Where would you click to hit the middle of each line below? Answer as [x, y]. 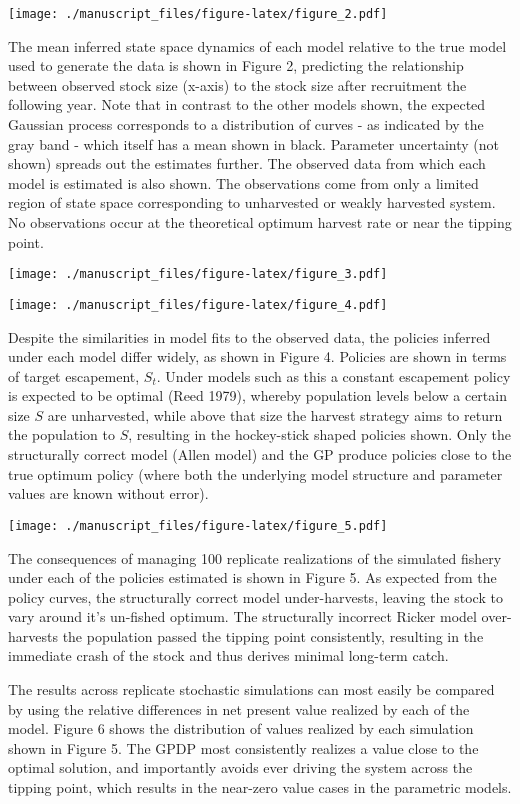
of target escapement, [74, 375]
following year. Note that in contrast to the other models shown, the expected [247, 104]
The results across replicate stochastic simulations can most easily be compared [251, 689]
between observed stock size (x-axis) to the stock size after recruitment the [237, 84]
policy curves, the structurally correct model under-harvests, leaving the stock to [255, 596]
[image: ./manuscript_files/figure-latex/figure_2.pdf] [198, 14]
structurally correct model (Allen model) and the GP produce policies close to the [260, 454]
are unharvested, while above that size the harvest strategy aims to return [275, 414]
